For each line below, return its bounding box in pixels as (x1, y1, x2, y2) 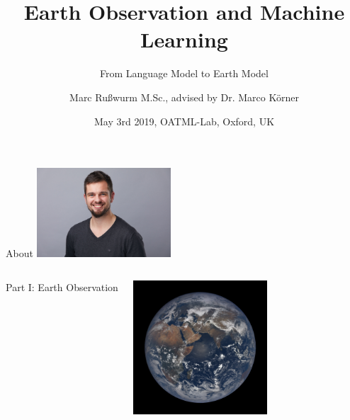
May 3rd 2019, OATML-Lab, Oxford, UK (94, 113, 275, 128)
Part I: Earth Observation (6, 279, 118, 294)
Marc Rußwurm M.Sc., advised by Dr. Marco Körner (69, 89, 299, 104)
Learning (140, 25, 228, 54)
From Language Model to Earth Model (100, 66, 269, 81)
